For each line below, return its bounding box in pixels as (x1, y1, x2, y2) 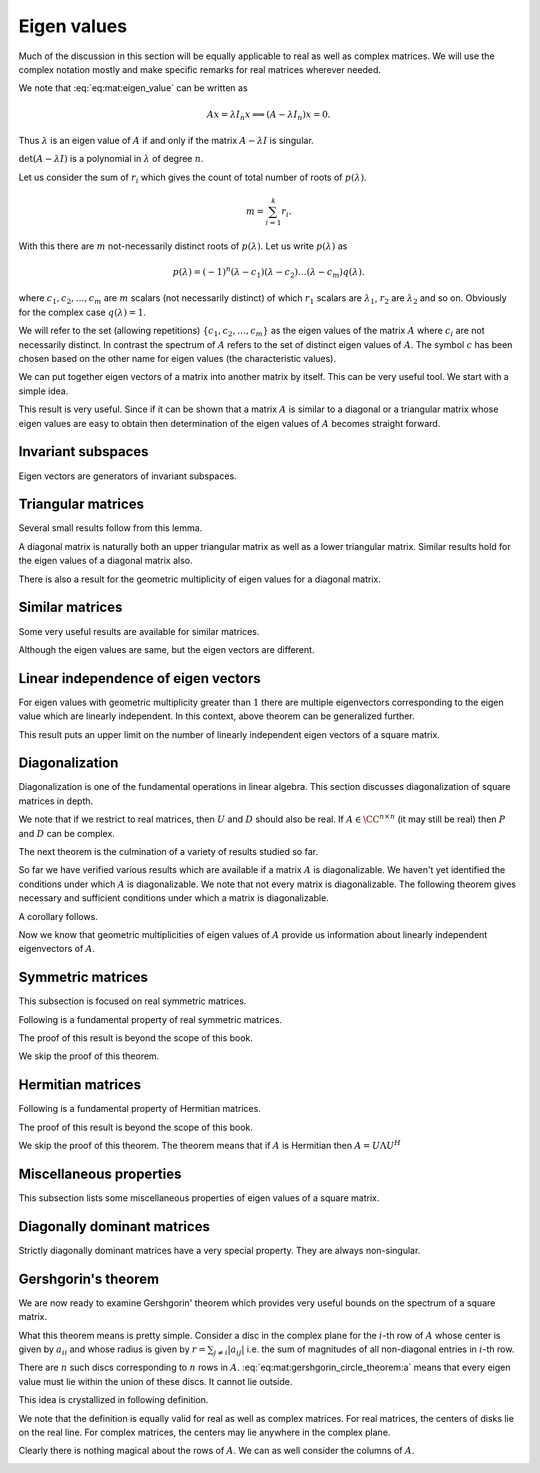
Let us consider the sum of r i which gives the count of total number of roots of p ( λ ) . (18, 171, 367, 185)
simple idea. (18, 385, 69, 397)
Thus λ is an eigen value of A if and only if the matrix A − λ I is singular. (18, 135, 314, 147)
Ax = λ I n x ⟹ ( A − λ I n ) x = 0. (206, 108, 331, 122)
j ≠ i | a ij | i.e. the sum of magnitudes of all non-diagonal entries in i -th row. (213, 1343, 515, 1357)
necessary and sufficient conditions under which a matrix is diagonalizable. (18, 892, 329, 904)
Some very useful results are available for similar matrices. (18, 625, 260, 637)
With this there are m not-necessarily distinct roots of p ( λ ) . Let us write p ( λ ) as (18, 240, 348, 252)
